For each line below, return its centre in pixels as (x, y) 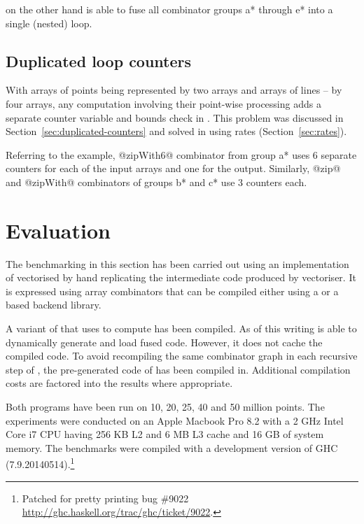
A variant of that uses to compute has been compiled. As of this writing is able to (181, 328)
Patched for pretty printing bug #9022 (105, 498)
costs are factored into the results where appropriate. (119, 383)
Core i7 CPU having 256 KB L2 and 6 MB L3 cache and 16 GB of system (165, 434)
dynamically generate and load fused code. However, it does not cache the (164, 342)
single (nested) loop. (49, 23)
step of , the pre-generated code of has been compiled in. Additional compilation (178, 369)
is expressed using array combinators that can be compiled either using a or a (172, 291)
